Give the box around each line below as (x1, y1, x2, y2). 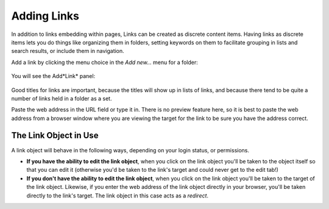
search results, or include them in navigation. (11, 48, 124, 55)
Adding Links (11, 9, 79, 23)
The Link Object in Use (11, 130, 99, 141)
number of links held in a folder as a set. (11, 94, 112, 102)
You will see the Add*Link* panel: (11, 73, 96, 80)
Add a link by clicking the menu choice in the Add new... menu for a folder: (11, 58, 198, 66)
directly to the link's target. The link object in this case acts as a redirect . (26, 192, 209, 199)
